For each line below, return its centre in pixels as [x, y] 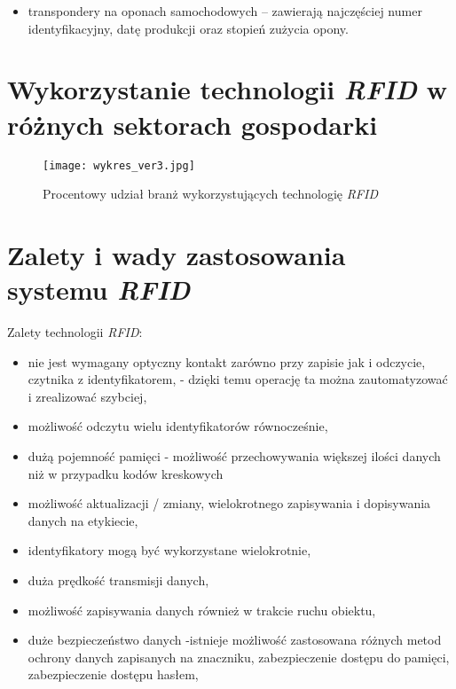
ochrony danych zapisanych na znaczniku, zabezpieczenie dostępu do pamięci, [239, 657]
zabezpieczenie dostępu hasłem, [113, 674]
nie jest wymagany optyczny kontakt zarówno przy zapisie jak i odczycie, [227, 361]
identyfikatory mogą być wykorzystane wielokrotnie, [169, 550]
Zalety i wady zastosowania [177, 254]
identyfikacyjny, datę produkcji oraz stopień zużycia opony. [188, 28]
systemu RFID [99, 290]
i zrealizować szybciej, [87, 396]
